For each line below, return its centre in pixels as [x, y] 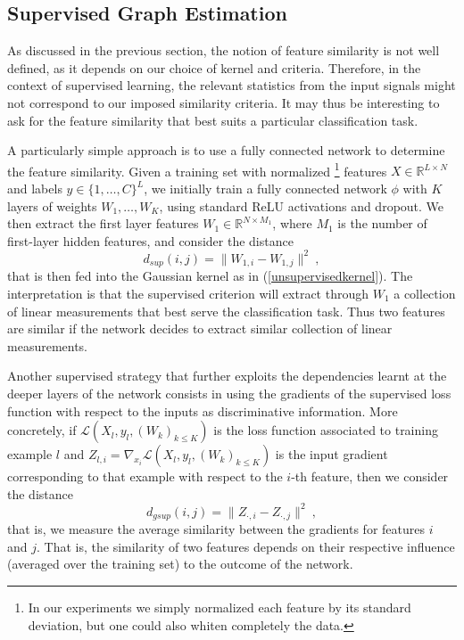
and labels [35, 189]
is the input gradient [331, 454]
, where [292, 223]
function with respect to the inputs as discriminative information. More [203, 410]
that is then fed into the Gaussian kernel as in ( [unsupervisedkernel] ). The [210, 276]
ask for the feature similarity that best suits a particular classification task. [213, 120]
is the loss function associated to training [326, 430]
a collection [425, 293]
